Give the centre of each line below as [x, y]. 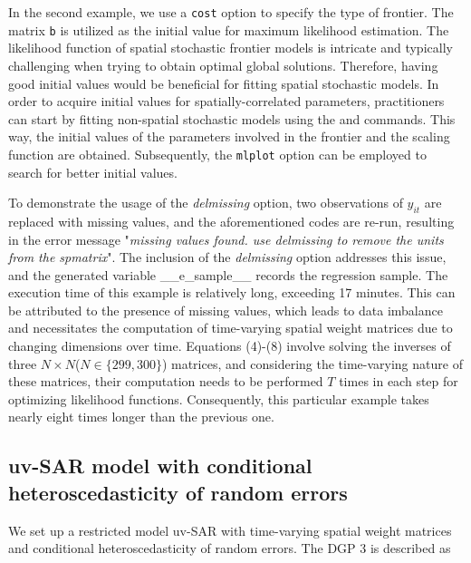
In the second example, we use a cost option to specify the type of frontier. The [231, 12]
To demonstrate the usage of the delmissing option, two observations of [206, 203]
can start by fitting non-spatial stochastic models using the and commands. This [232, 118]
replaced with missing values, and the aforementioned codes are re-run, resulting [231, 221]
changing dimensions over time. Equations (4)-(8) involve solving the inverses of [230, 346]
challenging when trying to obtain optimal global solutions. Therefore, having [223, 65]
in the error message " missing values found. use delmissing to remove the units [226, 239]
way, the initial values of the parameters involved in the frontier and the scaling [229, 136]
